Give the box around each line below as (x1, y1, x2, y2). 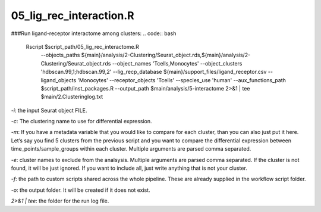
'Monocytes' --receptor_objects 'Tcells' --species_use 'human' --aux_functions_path (77, 76, 287, 83)
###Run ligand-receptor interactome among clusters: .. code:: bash (11, 30, 177, 37)
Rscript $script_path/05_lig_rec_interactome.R (26, 43, 139, 50)
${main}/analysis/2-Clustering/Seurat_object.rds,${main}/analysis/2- (81, 51, 251, 59)
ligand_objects (40, 76, 77, 83)
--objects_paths (40, 51, 80, 59)
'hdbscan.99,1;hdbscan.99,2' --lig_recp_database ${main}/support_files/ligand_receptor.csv (40, 68, 267, 76)
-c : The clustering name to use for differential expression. (11, 118, 152, 125)
